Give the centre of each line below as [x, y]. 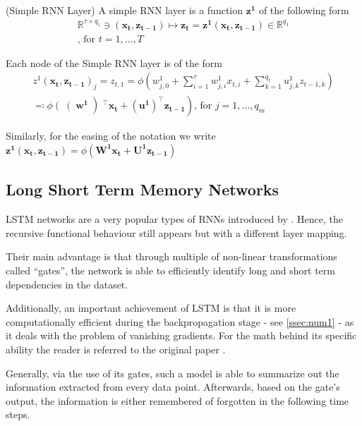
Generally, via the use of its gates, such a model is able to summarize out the [173, 373]
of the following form [304, 10]
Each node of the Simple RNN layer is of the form [114, 62]
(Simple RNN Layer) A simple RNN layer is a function [125, 10]
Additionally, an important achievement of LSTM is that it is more [151, 308]
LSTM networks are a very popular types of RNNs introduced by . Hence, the [174, 219]
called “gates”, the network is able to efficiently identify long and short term [170, 270]
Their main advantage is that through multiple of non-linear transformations [171, 256]
